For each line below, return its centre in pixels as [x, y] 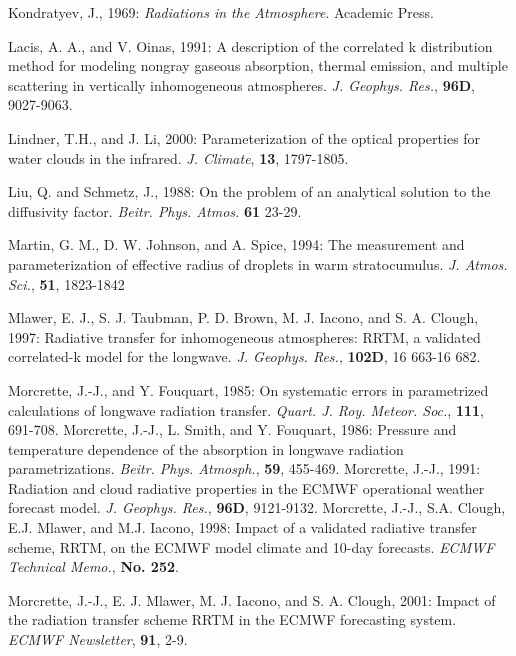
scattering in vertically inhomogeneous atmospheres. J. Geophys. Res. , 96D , [241, 84]
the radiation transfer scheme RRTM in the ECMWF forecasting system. [232, 619]
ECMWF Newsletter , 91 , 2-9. [98, 639]
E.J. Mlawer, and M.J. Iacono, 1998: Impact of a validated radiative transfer [242, 527]
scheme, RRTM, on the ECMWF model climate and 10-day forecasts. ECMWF [251, 546]
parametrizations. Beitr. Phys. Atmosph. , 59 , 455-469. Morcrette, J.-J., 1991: [244, 468]
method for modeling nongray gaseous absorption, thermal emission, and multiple [258, 65]
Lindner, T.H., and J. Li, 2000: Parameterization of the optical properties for [244, 137]
